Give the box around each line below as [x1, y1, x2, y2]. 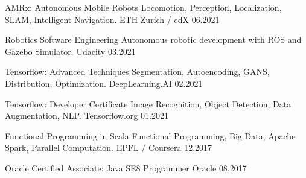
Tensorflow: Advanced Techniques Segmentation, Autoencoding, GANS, [5, 65, 270, 78]
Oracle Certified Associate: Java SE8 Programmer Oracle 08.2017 [5, 161, 247, 174]
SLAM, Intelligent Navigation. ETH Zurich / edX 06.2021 [5, 13, 220, 25]
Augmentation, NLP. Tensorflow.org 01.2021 [5, 109, 168, 122]
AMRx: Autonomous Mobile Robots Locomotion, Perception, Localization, [5, 1, 282, 13]
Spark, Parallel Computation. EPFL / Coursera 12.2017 [5, 141, 212, 154]
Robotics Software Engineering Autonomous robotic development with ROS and [5, 33, 302, 46]
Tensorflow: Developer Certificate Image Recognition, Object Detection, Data [5, 97, 292, 110]
